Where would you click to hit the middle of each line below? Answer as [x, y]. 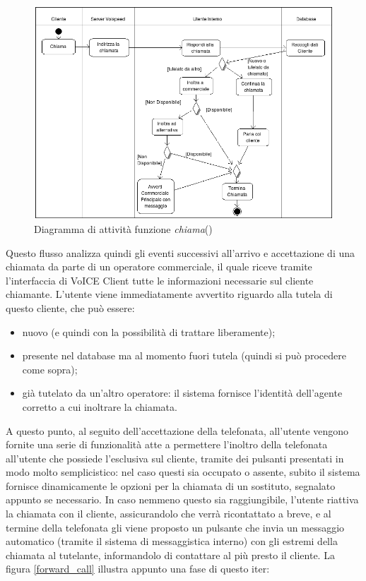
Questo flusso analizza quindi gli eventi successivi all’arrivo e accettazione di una [181, 252]
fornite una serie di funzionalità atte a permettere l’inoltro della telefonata [167, 444]
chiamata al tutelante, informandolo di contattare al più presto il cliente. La [170, 555]
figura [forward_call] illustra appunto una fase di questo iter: [138, 569]
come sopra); [50, 369]
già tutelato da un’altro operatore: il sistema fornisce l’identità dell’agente [182, 393]
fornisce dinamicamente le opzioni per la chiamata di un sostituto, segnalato [171, 485]
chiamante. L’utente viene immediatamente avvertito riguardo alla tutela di [169, 294]
